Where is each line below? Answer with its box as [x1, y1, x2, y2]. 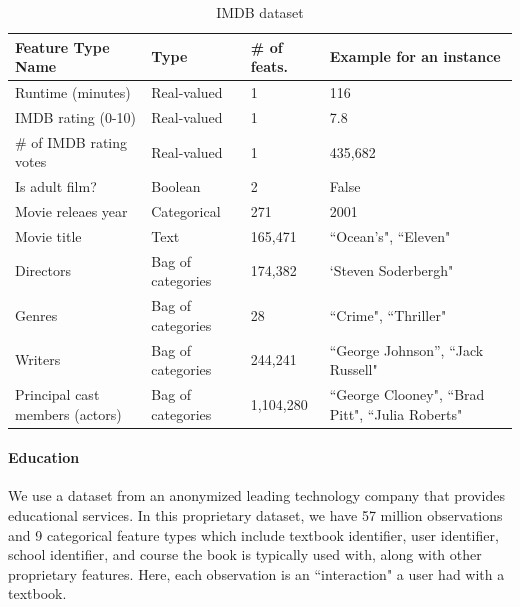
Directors [15, 260, 71, 281]
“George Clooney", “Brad [329, 384, 485, 404]
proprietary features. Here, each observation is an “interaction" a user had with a [8, 563, 505, 584]
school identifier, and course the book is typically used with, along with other [8, 544, 482, 565]
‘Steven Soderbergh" [329, 260, 454, 281]
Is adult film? [15, 176, 97, 197]
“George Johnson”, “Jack [329, 339, 484, 360]
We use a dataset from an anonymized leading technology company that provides [8, 485, 505, 506]
